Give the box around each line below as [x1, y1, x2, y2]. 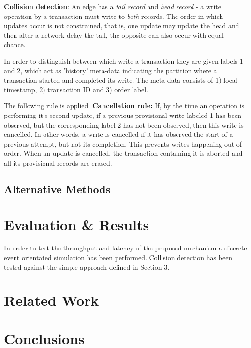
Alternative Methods [4, 181, 111, 196]
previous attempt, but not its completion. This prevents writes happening [4, 138, 222, 149]
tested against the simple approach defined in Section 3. [4, 262, 170, 272]
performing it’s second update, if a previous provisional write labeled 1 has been [4, 110, 242, 120]
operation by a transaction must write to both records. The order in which [4, 11, 223, 21]
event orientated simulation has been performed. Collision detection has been [4, 252, 233, 262]
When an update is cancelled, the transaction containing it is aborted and [23, 148, 243, 158]
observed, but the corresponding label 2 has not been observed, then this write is [4, 119, 244, 130]
